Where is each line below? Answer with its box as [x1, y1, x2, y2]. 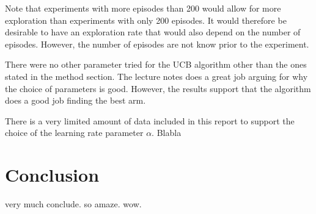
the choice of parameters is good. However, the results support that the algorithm [5, 82, 311, 95]
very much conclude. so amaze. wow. [5, 198, 142, 210]
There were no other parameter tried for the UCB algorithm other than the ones [5, 58, 307, 71]
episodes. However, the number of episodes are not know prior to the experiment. [5, 37, 309, 50]
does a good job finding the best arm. [5, 94, 146, 107]
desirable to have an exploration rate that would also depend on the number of [5, 26, 301, 38]
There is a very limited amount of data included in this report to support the [5, 114, 295, 127]
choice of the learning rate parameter [5, 126, 144, 139]
